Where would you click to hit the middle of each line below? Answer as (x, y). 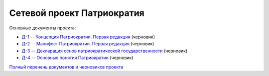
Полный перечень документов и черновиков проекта (66, 67)
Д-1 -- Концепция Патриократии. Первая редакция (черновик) (88, 37)
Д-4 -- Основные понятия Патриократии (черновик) (78, 58)
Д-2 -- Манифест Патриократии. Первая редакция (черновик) (88, 44)
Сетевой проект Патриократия (77, 13)
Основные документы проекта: (43, 28)
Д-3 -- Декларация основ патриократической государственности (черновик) (105, 51)
